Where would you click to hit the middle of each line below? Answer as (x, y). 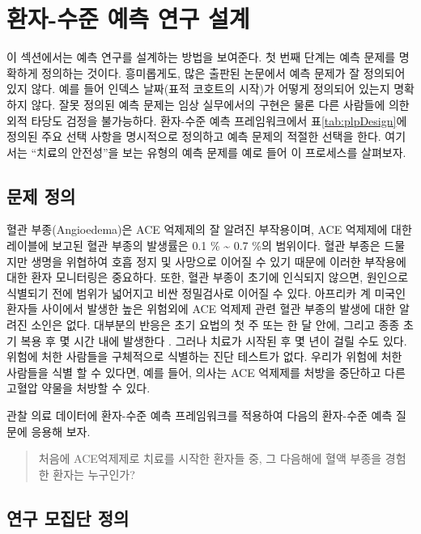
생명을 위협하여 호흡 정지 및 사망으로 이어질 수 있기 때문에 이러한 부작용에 (219, 261)
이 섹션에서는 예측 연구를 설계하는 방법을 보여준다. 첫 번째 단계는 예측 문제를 (201, 57)
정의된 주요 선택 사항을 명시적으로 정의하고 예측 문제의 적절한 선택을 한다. (194, 136)
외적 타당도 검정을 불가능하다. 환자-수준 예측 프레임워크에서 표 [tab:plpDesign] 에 (207, 120)
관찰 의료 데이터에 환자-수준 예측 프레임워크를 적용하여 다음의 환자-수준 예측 (200, 415)
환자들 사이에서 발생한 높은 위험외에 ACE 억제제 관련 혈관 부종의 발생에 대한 (201, 309)
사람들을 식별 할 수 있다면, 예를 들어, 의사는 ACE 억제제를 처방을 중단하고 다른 (206, 372)
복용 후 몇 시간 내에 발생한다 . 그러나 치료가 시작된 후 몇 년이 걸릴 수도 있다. (214, 340)
